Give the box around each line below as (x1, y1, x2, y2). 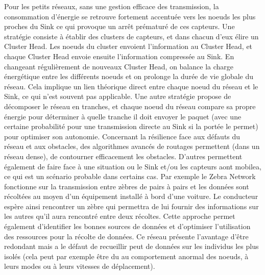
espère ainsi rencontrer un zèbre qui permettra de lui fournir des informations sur (4, 201, 259, 211)
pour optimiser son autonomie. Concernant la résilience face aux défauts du (4, 131, 240, 141)
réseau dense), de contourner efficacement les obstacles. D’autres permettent (4, 151, 243, 161)
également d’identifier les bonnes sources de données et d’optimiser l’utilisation (4, 221, 251, 232)
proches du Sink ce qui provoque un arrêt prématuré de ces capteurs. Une (4, 21, 235, 32)
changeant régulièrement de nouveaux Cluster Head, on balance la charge (4, 61, 233, 71)
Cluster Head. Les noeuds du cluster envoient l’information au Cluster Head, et (4, 41, 253, 52)
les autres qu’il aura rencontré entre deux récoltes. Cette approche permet (4, 211, 235, 221)
